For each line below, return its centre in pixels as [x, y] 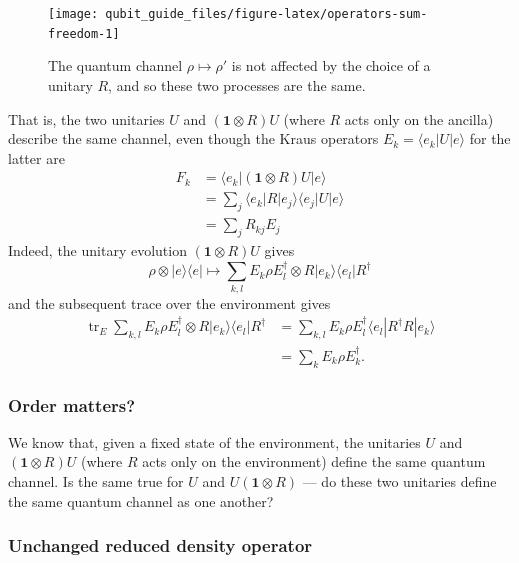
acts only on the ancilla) [419, 118]
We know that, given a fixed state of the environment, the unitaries [214, 441]
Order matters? [72, 404]
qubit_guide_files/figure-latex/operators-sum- [266, 14]
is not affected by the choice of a [331, 65]
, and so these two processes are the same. [237, 84]
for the [490, 138]
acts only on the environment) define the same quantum [314, 461]
